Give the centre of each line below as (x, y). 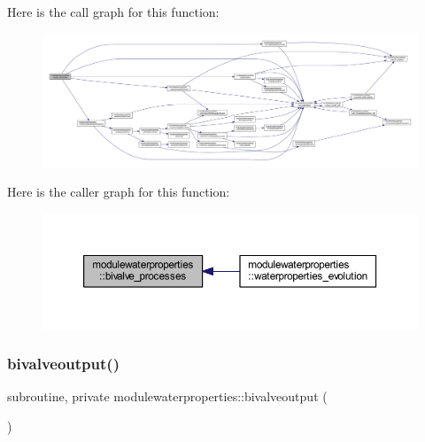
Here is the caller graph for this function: (119, 192)
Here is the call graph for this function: (113, 12)
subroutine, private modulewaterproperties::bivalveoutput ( (167, 396)
